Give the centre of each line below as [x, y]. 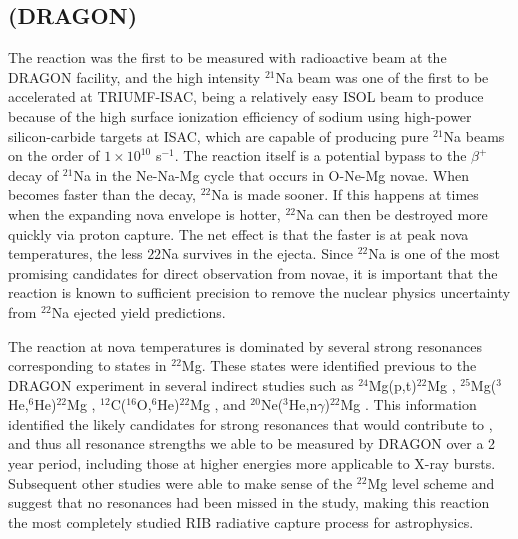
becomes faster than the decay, [102, 194]
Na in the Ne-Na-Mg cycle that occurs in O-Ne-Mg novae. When [271, 174]
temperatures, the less [75, 253]
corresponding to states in [87, 365]
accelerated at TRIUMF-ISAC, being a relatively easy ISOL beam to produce [246, 96]
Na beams [474, 135]
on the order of [54, 155]
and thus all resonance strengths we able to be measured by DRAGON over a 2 [252, 443]
